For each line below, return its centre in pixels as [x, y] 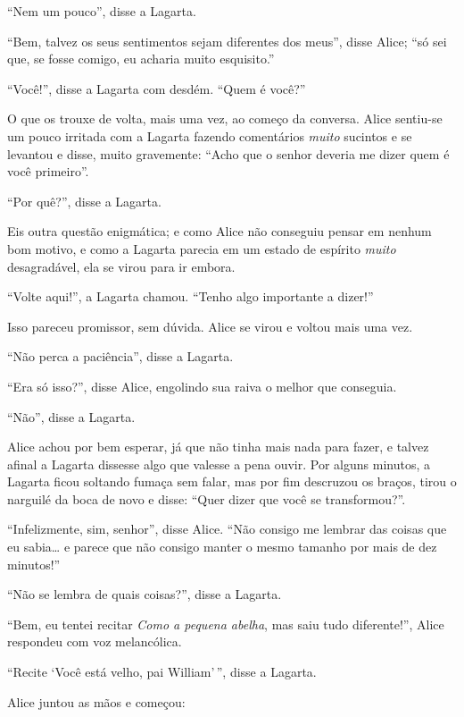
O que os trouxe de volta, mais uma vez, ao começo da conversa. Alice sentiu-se [225, 118]
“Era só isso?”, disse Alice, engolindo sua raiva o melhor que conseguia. [202, 386]
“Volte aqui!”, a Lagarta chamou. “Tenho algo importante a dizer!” [191, 296]
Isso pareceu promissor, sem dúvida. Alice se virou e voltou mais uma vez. [210, 326]
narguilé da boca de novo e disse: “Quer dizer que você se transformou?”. [207, 498]
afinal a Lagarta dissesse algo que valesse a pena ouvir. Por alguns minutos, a [219, 464]
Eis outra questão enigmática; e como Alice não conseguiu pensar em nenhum [220, 231]
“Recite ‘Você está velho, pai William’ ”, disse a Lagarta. [162, 672]
